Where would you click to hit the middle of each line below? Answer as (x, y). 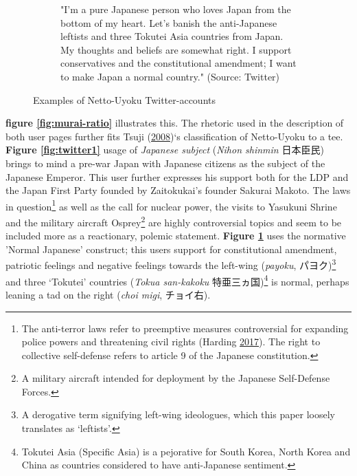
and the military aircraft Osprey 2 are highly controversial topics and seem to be (174, 221)
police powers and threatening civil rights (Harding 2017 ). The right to (171, 342)
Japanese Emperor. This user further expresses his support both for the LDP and (177, 176)
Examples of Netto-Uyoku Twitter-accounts (124, 99)
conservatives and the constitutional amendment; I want (178, 63)
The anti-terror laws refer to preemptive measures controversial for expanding (185, 328)
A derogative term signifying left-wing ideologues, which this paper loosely (178, 414)
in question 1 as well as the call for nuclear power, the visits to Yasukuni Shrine (171, 205)
